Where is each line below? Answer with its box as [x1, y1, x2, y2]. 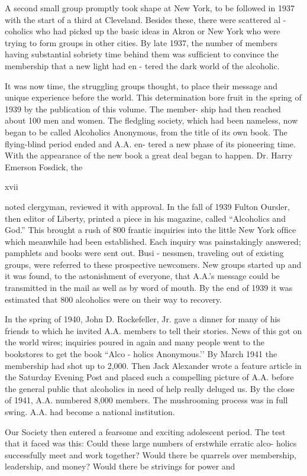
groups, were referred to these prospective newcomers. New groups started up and [5, 258, 302, 270]
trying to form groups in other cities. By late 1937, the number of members [5, 36, 278, 48]
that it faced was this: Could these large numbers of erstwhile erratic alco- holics [5, 437, 297, 449]
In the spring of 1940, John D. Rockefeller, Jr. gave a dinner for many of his [5, 313, 280, 325]
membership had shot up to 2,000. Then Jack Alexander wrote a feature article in [5, 359, 302, 371]
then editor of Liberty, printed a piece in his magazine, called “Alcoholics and [5, 212, 286, 224]
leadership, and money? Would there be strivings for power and [5, 460, 235, 472]
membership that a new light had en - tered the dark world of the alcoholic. [5, 59, 280, 72]
